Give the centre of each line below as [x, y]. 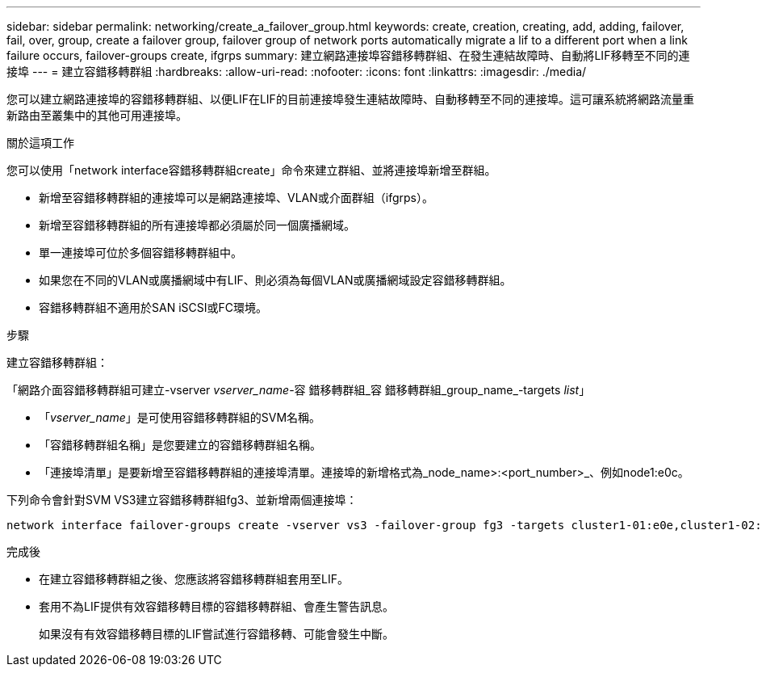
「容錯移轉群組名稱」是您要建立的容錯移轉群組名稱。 [180, 445]
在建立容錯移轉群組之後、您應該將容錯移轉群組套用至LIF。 [194, 579]
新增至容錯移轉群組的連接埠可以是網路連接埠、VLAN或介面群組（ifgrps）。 [236, 198]
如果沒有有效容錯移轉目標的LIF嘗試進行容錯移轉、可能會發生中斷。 [216, 634]
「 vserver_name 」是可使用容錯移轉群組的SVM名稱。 [180, 417]
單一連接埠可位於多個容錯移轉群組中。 [140, 252]
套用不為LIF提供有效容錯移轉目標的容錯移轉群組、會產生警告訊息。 [216, 606]
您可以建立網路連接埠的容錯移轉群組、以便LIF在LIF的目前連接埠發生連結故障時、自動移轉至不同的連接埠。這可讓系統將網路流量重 [350, 99]
